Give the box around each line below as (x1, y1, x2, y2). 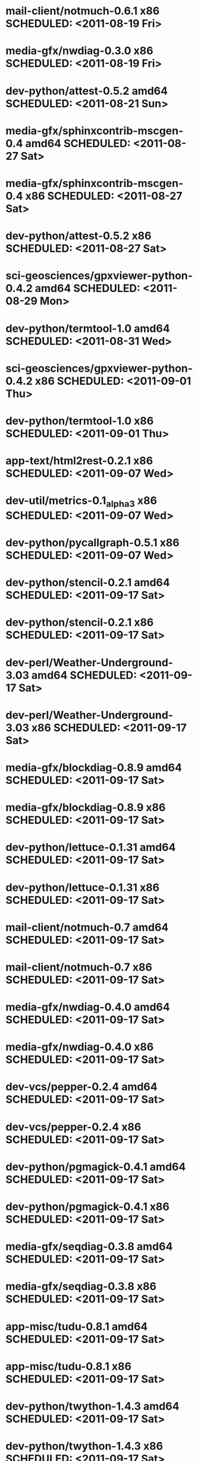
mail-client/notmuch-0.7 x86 (5, 960, 153, 974)
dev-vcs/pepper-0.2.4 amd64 (5, 1080, 158, 1094)
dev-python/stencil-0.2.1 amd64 (5, 576, 170, 589)
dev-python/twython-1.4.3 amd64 (5, 1399, 180, 1413)
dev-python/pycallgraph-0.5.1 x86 (5, 536, 180, 549)
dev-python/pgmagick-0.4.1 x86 (5, 1200, 170, 1214)
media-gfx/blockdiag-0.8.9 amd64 (5, 761, 183, 774)
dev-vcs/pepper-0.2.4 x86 (5, 1120, 142, 1133)
